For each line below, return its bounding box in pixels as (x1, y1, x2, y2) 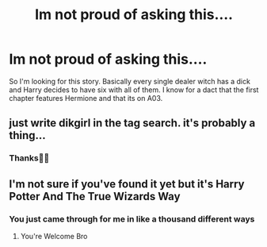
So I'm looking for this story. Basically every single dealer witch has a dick (9, 76, 250, 86)
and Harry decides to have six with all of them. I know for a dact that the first (9, 85, 259, 95)
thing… (9, 129, 46, 142)
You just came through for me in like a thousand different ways (9, 213, 255, 224)
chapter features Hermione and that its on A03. (9, 93, 163, 102)
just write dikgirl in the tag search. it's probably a (9, 117, 256, 130)
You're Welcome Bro (20, 231, 88, 241)
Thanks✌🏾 (9, 152, 50, 164)
